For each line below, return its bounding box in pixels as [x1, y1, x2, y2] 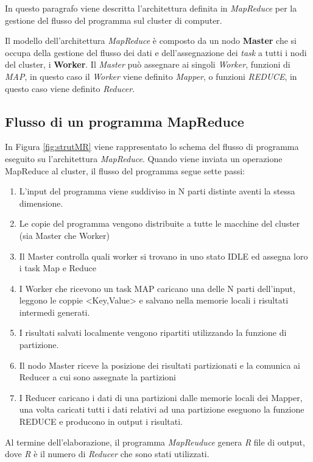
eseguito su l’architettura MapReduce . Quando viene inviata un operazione [5, 152, 283, 165]
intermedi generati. [19, 305, 90, 318]
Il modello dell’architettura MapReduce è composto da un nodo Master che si [5, 34, 297, 47]
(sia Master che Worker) [19, 229, 110, 241]
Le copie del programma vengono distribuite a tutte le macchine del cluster [19, 217, 300, 230]
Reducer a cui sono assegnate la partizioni [19, 371, 176, 383]
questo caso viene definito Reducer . [5, 82, 135, 94]
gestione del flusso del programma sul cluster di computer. [5, 13, 222, 26]
